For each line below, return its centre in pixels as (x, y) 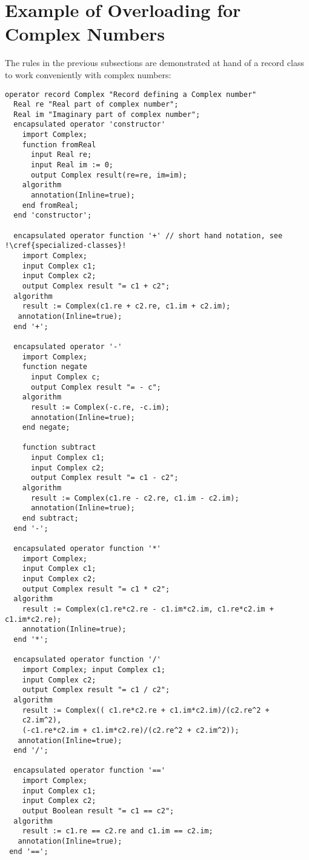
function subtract (59, 448)
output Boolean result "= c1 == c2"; (98, 811)
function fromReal (59, 145)
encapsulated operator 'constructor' (89, 125)
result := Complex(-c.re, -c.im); (100, 407)
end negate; (46, 428)
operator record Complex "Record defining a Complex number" (131, 94)
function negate (55, 367)
